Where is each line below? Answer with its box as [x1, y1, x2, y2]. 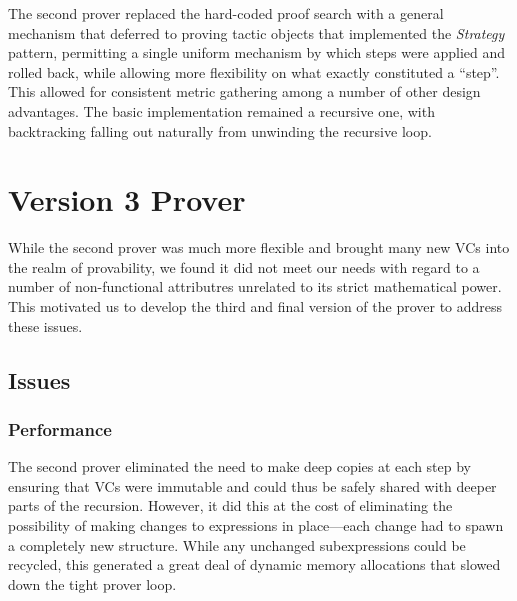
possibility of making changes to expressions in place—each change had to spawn [8, 515, 504, 536]
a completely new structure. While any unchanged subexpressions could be [8, 534, 466, 555]
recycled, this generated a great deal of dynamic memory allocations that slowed [8, 554, 501, 575]
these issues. [8, 315, 83, 336]
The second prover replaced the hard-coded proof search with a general [8, 3, 444, 23]
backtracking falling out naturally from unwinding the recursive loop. [8, 120, 432, 141]
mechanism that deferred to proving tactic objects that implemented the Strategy [8, 22, 505, 43]
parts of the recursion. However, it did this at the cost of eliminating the [8, 495, 453, 516]
